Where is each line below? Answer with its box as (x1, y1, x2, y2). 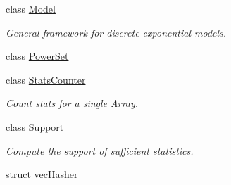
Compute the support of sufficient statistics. (6, 143, 194, 158)
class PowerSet (6, 49, 69, 63)
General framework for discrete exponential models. (6, 25, 227, 39)
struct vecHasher (6, 167, 78, 181)
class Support (6, 119, 64, 134)
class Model (6, 1, 56, 15)
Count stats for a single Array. (6, 96, 139, 110)
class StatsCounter (6, 72, 86, 87)
